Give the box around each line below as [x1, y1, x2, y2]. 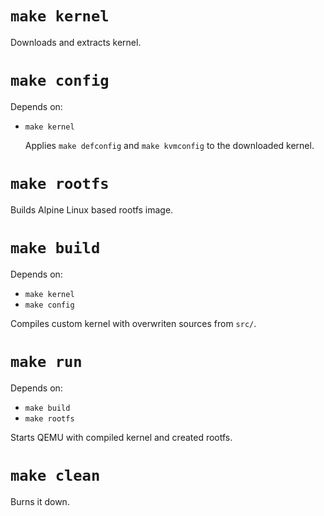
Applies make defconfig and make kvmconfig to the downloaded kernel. [24, 139, 315, 151]
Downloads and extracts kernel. [10, 36, 142, 48]
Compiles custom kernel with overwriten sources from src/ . [10, 317, 257, 329]
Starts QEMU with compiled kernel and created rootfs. [10, 431, 233, 443]
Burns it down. [10, 495, 70, 507]
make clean [10, 466, 101, 485]
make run [10, 352, 83, 371]
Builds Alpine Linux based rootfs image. [10, 203, 174, 216]
